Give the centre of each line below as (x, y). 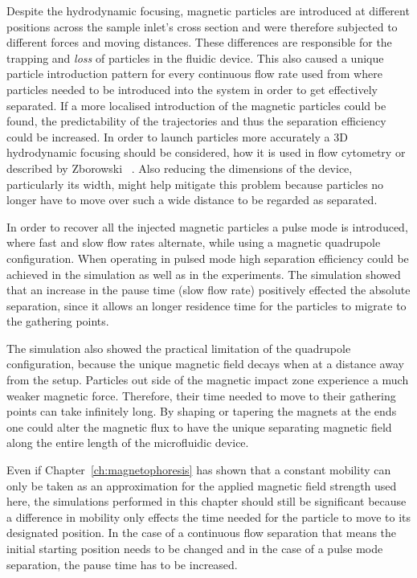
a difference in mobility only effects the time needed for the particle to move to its (209, 517)
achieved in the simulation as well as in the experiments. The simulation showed (204, 274)
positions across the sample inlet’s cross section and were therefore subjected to (202, 26)
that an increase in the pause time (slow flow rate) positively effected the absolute (208, 290)
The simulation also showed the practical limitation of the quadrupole (179, 348)
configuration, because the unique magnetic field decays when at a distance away (205, 364)
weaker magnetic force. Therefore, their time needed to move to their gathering (201, 395)
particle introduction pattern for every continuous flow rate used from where (194, 74)
